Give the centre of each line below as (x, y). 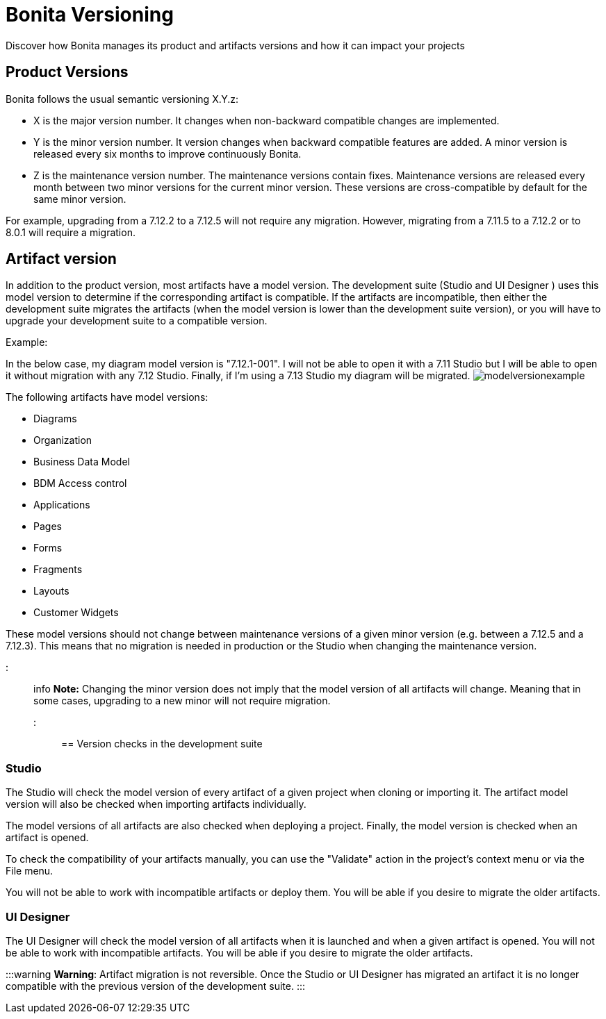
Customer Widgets (76, 613)
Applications (62, 505)
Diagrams (55, 419)
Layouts (51, 591)
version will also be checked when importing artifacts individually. (156, 804)
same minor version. (80, 199)
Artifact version (61, 259)
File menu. (30, 871)
